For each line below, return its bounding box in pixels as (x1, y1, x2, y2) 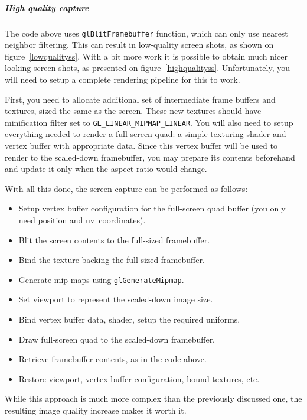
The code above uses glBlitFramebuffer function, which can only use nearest (5, 27, 288, 39)
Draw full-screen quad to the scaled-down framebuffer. (18, 333, 215, 345)
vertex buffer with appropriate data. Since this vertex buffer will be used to (5, 139, 278, 152)
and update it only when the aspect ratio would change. (5, 162, 207, 175)
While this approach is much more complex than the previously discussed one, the (5, 392, 302, 405)
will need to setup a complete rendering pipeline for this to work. (5, 73, 240, 85)
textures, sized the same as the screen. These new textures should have (5, 105, 262, 117)
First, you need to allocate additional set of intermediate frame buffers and (5, 93, 276, 105)
